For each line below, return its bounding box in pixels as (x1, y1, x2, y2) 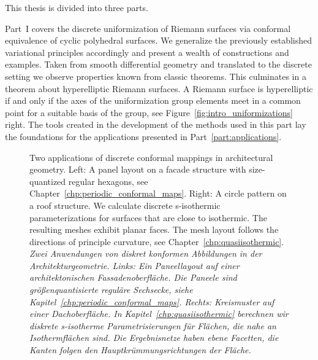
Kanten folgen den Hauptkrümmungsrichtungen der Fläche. (29, 343, 251, 356)
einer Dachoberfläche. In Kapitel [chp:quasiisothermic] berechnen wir (29, 307, 289, 320)
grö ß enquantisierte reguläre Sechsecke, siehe (29, 283, 193, 296)
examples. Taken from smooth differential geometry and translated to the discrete (5, 58, 312, 71)
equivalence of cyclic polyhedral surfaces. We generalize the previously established (5, 34, 312, 47)
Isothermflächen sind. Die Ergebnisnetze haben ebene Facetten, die (29, 331, 279, 344)
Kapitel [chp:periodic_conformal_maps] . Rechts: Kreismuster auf (29, 295, 274, 308)
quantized (29, 174, 66, 187)
